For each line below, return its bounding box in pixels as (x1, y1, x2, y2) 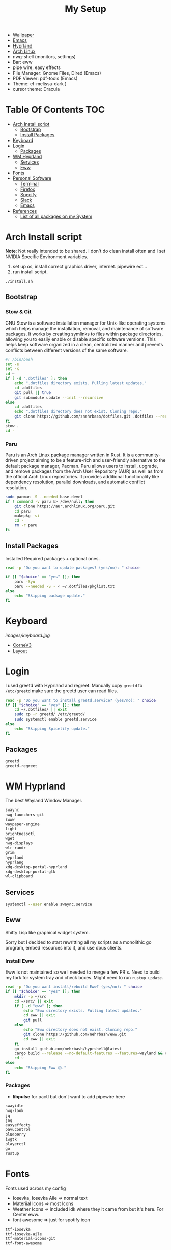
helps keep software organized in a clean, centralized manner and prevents (5, 341, 163, 348)
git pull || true (14, 390, 51, 395)
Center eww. (12, 1211, 40, 1217)
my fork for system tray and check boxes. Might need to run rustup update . (5, 975, 163, 981)
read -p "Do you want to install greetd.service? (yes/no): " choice (5, 698, 156, 703)
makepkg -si (14, 513, 40, 519)
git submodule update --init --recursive (14, 395, 103, 400)
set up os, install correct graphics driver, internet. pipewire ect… (12, 264, 148, 270)
